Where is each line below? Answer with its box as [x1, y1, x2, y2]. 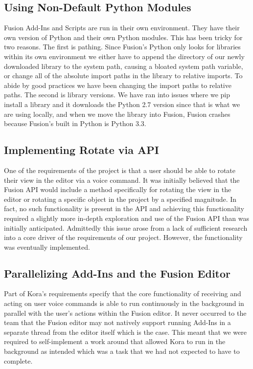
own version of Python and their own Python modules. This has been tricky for [4, 32, 243, 42]
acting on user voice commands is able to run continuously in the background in [4, 298, 244, 308]
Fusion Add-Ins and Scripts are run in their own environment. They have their [4, 22, 240, 33]
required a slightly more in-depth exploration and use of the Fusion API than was [4, 213, 250, 223]
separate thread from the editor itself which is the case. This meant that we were [4, 326, 247, 337]
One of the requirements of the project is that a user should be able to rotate [4, 165, 235, 175]
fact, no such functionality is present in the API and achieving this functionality [4, 203, 244, 214]
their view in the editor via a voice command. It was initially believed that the [4, 174, 240, 185]
